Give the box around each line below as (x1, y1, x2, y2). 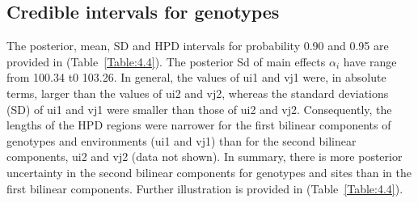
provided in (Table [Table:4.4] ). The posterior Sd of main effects (6, 53, 326, 70)
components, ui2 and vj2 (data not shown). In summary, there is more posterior (6, 148, 403, 165)
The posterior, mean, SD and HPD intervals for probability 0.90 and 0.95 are (6, 37, 389, 54)
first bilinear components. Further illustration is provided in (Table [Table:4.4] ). (6, 180, 403, 197)
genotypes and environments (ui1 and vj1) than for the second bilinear (6, 132, 357, 149)
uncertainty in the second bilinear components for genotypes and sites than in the (6, 163, 412, 180)
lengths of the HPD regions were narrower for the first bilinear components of (6, 116, 391, 133)
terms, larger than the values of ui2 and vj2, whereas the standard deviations (6, 84, 389, 101)
